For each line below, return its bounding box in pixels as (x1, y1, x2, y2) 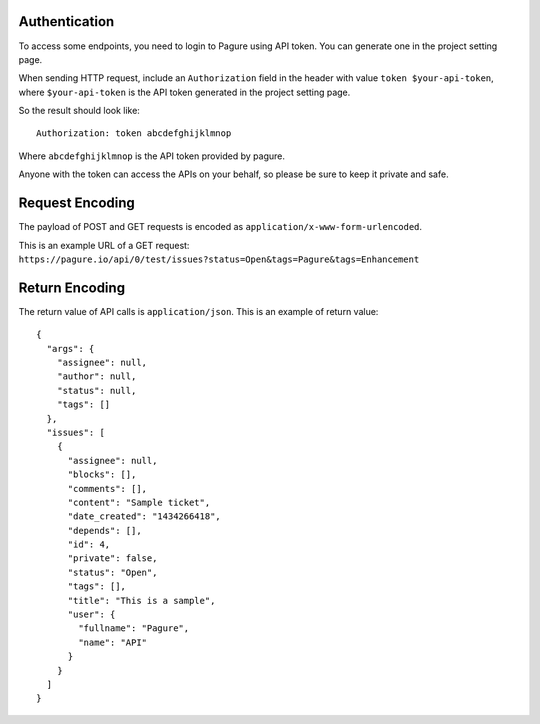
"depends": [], (67, 525, 142, 536)
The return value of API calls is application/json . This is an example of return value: (18, 305, 379, 317)
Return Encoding (18, 279, 125, 296)
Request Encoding (18, 195, 135, 212)
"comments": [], (67, 483, 148, 494)
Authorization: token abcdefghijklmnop (36, 128, 232, 139)
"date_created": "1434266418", (67, 511, 222, 522)
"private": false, (67, 553, 158, 564)
